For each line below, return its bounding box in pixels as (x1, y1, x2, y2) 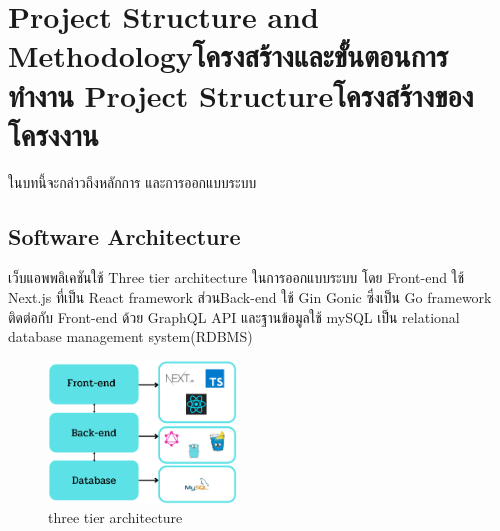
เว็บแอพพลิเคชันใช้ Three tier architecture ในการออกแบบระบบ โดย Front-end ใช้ (8, 267, 465, 288)
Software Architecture (8, 220, 241, 251)
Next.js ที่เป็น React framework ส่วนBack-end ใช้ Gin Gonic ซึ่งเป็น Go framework (8, 287, 492, 308)
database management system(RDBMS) (8, 326, 253, 347)
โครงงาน (8, 113, 99, 154)
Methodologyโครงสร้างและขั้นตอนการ (8, 35, 449, 76)
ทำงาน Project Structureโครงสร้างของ (8, 74, 474, 115)
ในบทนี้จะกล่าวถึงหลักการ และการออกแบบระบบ (8, 171, 257, 192)
